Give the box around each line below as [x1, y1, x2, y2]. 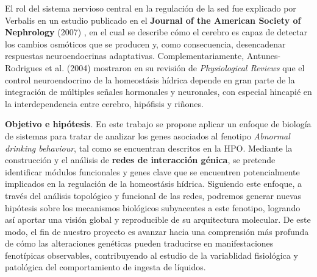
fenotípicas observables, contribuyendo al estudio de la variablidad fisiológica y [5, 248, 298, 261]
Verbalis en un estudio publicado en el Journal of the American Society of [5, 13, 301, 26]
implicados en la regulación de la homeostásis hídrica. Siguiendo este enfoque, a [5, 177, 302, 190]
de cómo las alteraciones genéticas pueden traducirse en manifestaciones [5, 237, 274, 250]
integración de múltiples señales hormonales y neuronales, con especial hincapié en [5, 85, 312, 98]
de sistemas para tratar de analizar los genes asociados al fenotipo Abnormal [5, 129, 290, 142]
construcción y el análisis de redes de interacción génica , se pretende [5, 153, 276, 166]
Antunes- [246, 49, 281, 62]
